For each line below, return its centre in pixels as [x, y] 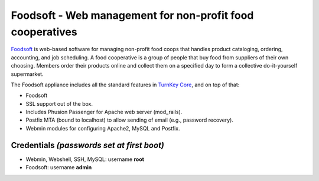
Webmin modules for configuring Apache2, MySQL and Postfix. [103, 128]
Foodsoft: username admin [59, 167]
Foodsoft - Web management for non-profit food [132, 15]
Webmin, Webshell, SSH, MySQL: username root [85, 159]
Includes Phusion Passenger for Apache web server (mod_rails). [104, 112]
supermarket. [27, 74]
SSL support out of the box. [59, 103]
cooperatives [44, 32]
